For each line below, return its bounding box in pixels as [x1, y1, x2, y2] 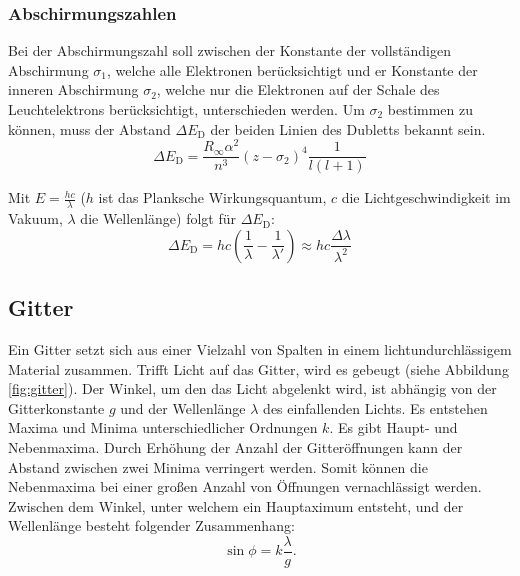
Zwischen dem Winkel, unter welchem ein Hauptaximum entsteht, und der [8, 495, 464, 516]
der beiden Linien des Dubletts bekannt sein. [210, 118, 486, 139]
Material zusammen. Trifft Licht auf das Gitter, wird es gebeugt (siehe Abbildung [8, 358, 509, 379]
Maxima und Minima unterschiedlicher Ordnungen [8, 417, 318, 438]
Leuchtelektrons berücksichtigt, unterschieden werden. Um [8, 99, 365, 119]
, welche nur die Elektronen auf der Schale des [156, 79, 440, 100]
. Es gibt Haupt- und [329, 417, 458, 438]
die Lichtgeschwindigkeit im [341, 187, 511, 208]
